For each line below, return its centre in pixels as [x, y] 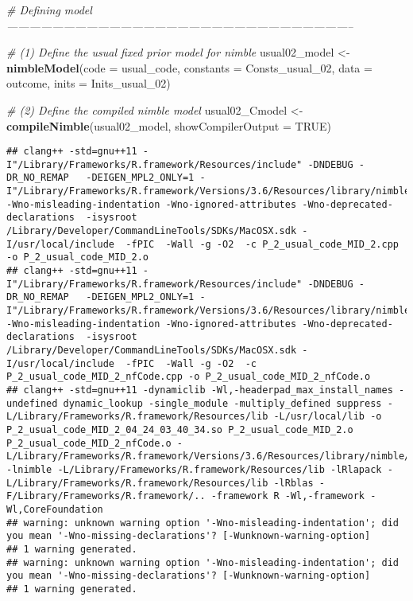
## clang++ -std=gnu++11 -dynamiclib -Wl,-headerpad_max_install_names [200, 390]
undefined [32, 403]
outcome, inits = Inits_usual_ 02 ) [89, 83]
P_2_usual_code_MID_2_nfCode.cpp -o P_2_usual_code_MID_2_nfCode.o [189, 377]
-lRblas [293, 483]
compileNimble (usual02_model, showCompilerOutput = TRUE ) [169, 125]
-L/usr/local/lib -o [328, 417]
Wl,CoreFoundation [55, 509]
